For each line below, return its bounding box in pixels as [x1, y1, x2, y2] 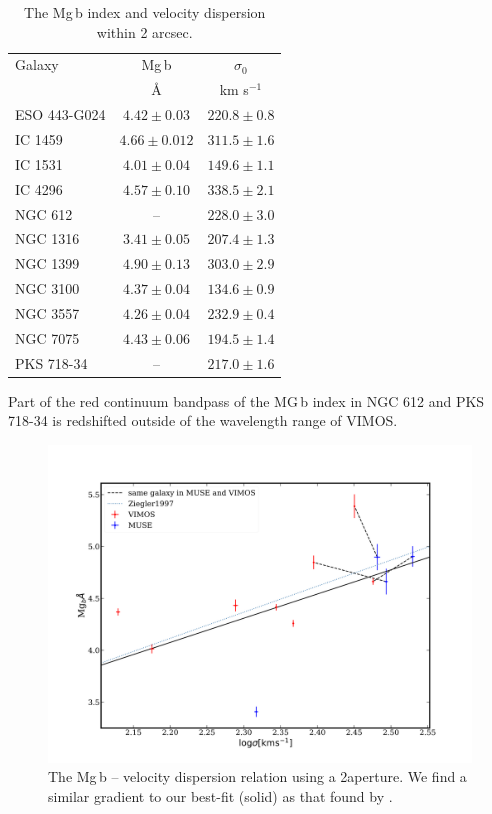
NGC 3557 [15, 302, 80, 323]
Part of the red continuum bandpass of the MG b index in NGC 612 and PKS [8, 390, 485, 411]
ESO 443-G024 [15, 104, 106, 125]
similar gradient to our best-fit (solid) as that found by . [48, 786, 393, 807]
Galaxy [15, 54, 59, 75]
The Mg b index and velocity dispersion [24, 2, 266, 22]
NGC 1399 [15, 253, 80, 274]
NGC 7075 [15, 327, 80, 348]
